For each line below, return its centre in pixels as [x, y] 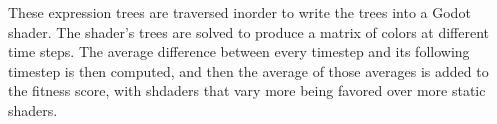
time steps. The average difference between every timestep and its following [239, 51]
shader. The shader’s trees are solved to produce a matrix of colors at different [249, 31]
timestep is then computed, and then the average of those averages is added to [248, 70]
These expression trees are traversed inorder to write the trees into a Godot [239, 12]
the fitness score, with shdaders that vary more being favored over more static [247, 90]
